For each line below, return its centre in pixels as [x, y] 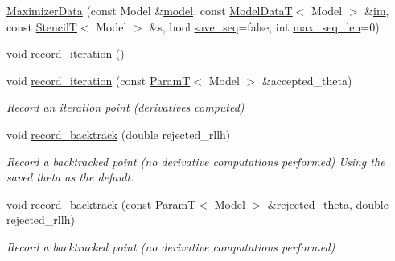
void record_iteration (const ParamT [99, 80]
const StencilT [42, 26]
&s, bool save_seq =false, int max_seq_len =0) [264, 26]
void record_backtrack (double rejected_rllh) [119, 134]
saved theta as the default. [70, 177]
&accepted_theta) [307, 80]
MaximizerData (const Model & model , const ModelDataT [150, 10]
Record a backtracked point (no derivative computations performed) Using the [196, 161]
